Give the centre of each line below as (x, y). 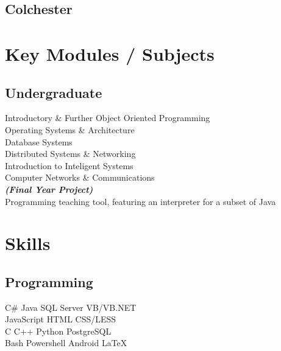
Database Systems (39, 141)
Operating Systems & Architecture (70, 129)
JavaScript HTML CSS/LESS (61, 319)
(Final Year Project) (49, 189)
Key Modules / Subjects (110, 53)
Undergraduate (54, 92)
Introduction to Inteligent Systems (69, 165)
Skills (28, 243)
